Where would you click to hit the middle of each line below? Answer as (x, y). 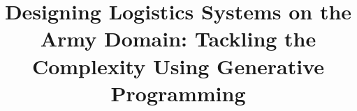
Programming (178, 93)
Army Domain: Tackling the (178, 39)
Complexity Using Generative (178, 66)
